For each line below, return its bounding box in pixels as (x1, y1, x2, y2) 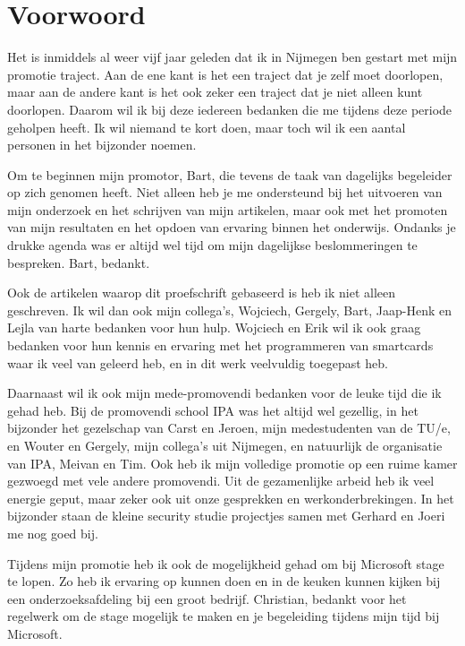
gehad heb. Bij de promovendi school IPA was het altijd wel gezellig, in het (7, 401, 418, 419)
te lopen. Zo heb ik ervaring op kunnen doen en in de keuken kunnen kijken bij (7, 572, 441, 590)
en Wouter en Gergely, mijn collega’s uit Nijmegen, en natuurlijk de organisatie (7, 436, 443, 454)
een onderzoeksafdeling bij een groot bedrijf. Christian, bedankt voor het (7, 589, 407, 607)
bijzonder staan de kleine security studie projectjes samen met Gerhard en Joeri (7, 506, 445, 525)
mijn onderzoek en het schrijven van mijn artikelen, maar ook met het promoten (7, 200, 448, 219)
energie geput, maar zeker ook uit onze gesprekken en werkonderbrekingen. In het (7, 488, 454, 507)
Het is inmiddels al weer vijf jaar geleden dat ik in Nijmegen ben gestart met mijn (7, 47, 458, 66)
